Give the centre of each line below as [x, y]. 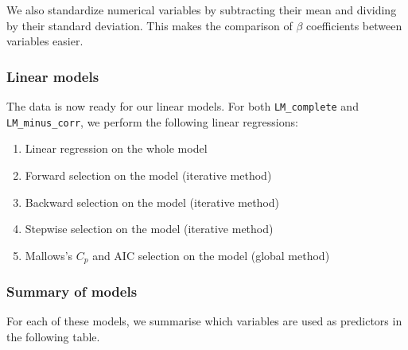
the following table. [53, 336]
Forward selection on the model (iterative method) [148, 175]
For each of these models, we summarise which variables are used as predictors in [204, 321]
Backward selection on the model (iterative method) [152, 202]
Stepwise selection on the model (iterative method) [149, 229]
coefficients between [354, 25]
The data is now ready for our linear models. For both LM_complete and [183, 106]
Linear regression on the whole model [116, 148]
